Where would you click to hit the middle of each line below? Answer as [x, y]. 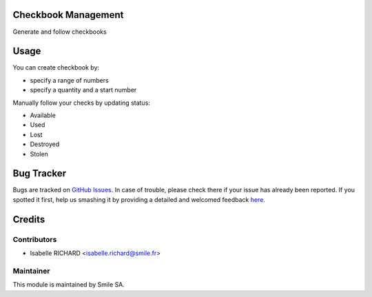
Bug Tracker [40, 173]
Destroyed [45, 144]
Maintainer [31, 271]
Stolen [39, 154]
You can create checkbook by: [56, 68]
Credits [29, 219]
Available [43, 115]
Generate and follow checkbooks [60, 32]
